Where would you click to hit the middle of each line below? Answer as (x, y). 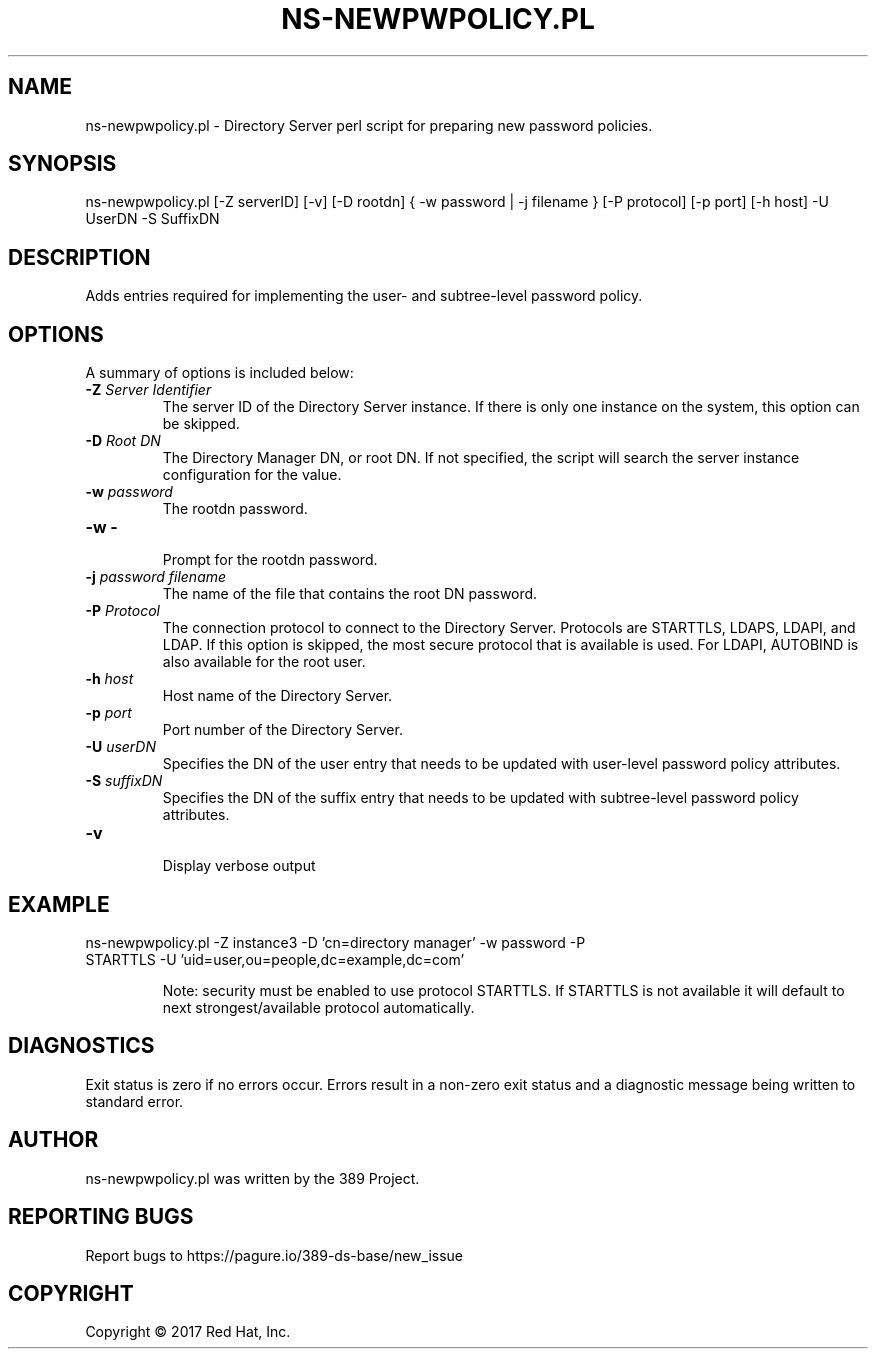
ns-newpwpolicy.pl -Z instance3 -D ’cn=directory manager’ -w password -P (335, 942)
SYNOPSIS (62, 164)
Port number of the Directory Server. (282, 730)
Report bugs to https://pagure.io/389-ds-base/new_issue (274, 1255)
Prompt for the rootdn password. (270, 560)
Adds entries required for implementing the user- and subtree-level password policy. (364, 296)
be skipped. (201, 424)
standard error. (134, 1101)
